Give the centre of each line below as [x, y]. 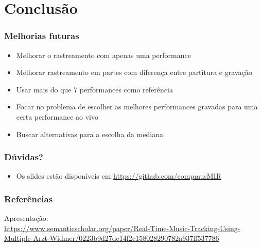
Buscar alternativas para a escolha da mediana [90, 134]
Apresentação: [26, 218]
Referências [29, 198]
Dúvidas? [24, 157]
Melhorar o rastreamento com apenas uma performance [103, 55]
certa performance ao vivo [57, 116]
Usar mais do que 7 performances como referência [94, 89]
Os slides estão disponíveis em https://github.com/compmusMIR [119, 176]
